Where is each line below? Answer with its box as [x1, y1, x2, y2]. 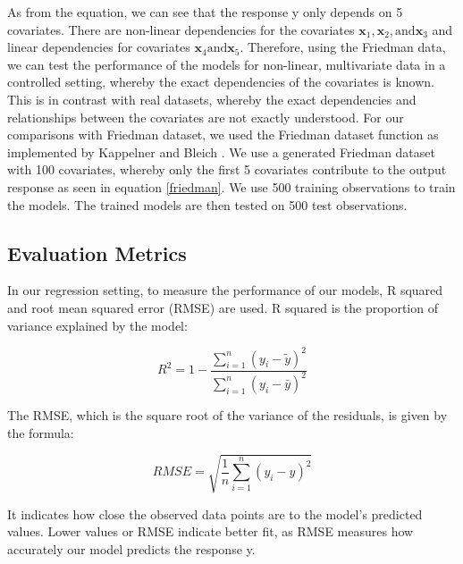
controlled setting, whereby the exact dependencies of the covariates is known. [7, 72, 434, 91]
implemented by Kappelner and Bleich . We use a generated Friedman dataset [7, 142, 435, 161]
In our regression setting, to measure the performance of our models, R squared [7, 281, 443, 299]
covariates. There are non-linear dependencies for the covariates [7, 20, 355, 38]
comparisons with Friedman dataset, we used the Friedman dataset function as [7, 125, 439, 144]
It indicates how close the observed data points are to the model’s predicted [7, 504, 423, 523]
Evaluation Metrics [7, 239, 187, 266]
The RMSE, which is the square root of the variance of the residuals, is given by [7, 405, 448, 424]
